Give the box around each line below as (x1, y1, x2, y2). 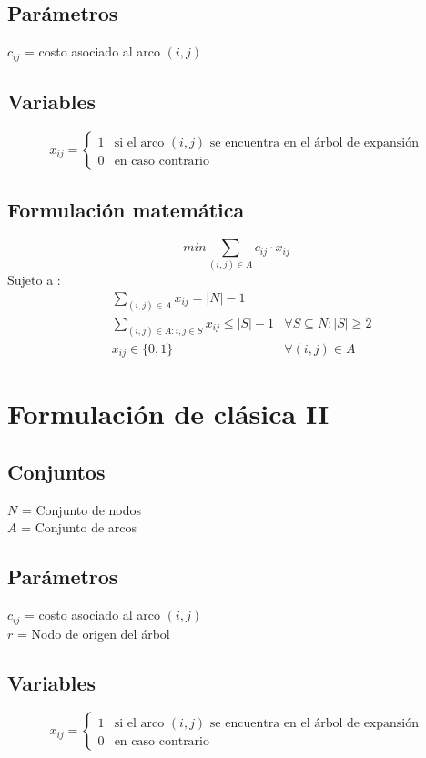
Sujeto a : (7, 270, 61, 289)
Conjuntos (7, 458, 106, 486)
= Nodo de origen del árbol (16, 623, 170, 642)
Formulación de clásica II (7, 395, 330, 432)
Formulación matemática (7, 196, 245, 224)
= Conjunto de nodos (21, 500, 142, 519)
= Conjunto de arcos (21, 518, 137, 537)
